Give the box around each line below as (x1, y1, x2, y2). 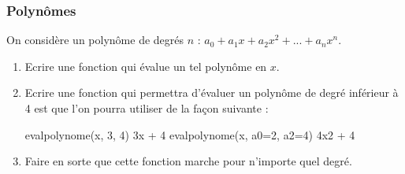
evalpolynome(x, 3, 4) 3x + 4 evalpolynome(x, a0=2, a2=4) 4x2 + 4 (24, 126, 355, 143)
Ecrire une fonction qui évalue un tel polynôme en (24, 57, 267, 74)
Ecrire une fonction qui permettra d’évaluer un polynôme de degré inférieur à (24, 84, 399, 101)
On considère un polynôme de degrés (6, 31, 184, 48)
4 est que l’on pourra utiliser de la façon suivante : (24, 100, 269, 116)
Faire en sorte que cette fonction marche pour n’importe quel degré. (24, 153, 352, 169)
